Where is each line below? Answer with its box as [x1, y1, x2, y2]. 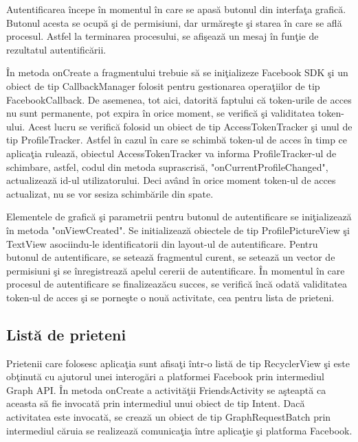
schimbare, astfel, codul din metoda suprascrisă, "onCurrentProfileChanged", [6, 159, 328, 174]
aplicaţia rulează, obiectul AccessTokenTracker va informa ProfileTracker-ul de [6, 146, 337, 160]
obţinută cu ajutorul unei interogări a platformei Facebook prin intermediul [6, 369, 324, 384]
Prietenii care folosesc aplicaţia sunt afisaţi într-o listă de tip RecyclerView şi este [6, 356, 350, 370]
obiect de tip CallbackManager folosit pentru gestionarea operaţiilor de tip [6, 78, 320, 93]
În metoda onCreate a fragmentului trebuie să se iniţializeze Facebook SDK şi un [6, 65, 348, 80]
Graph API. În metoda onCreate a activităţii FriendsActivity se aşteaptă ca [6, 382, 326, 397]
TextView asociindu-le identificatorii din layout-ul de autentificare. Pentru [6, 236, 318, 251]
